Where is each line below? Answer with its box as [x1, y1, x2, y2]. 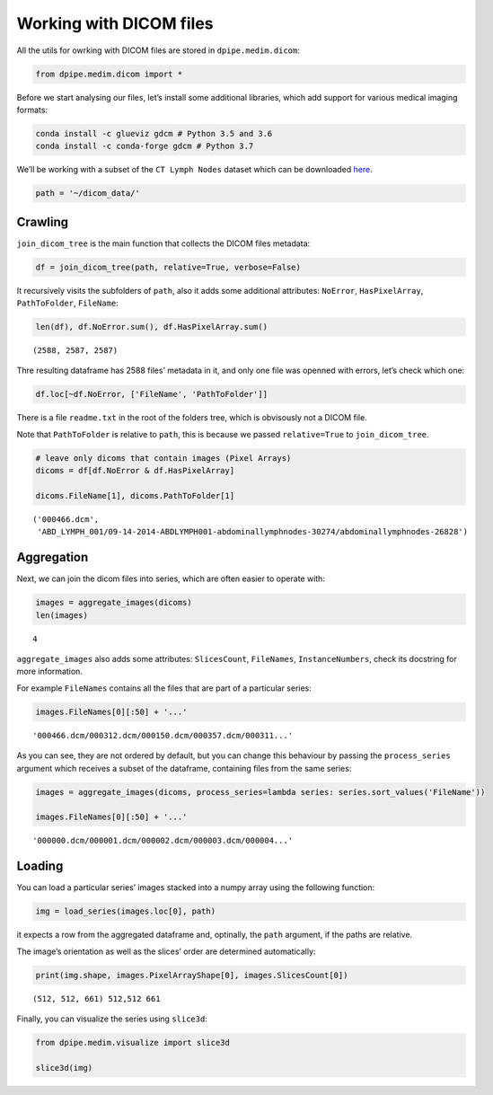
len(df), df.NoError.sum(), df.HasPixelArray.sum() [35, 322, 269, 332]
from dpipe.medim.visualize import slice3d [35, 1038, 231, 1047]
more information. [16, 666, 83, 677]
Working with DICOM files [16, 13, 215, 33]
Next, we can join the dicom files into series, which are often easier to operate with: [16, 573, 325, 584]
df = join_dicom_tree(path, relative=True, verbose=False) [35, 261, 301, 272]
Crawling [16, 214, 69, 229]
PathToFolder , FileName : [16, 297, 119, 309]
